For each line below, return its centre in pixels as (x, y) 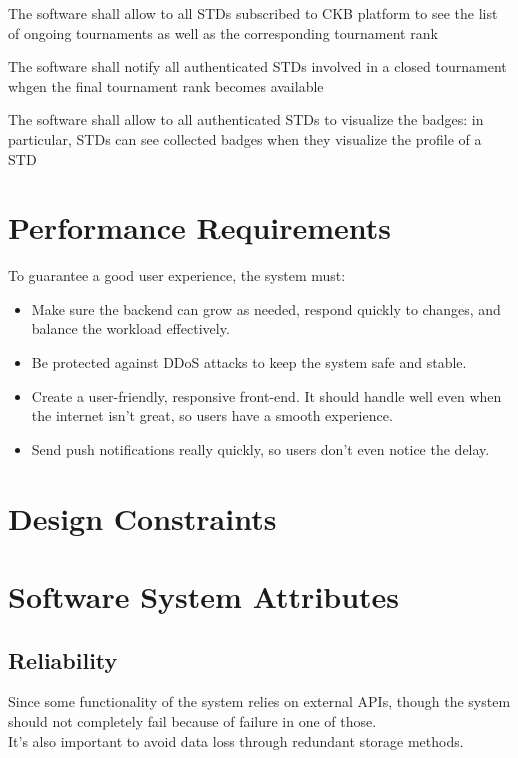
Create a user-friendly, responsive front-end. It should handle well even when (266, 395)
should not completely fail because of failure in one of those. (192, 720)
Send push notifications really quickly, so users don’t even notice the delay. (260, 448)
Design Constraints (142, 517)
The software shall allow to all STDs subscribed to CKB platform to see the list (253, 13)
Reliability (63, 659)
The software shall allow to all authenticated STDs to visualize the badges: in (246, 119)
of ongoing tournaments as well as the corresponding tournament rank (223, 32)
